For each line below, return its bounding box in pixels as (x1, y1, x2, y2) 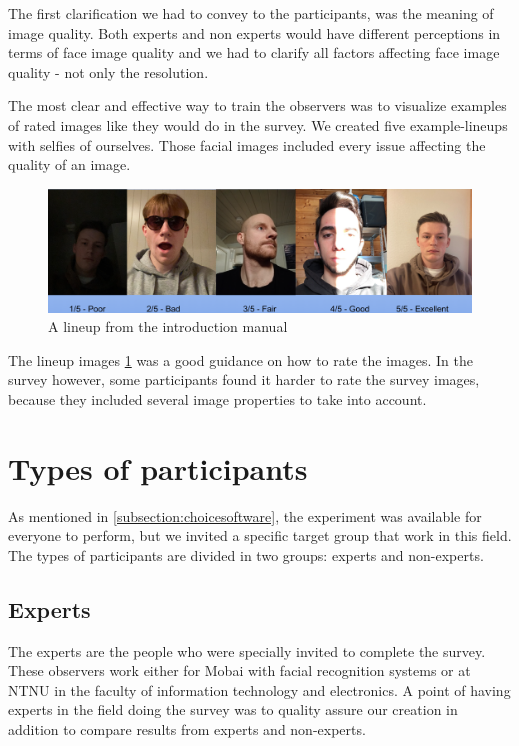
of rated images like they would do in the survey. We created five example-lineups (8, 114, 508, 135)
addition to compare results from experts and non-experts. (8, 719, 366, 739)
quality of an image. (8, 154, 131, 175)
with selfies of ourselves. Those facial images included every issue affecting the (8, 134, 486, 155)
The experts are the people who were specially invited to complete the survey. (8, 640, 486, 661)
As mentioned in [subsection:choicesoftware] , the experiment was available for (8, 505, 482, 526)
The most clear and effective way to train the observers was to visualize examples (8, 95, 507, 116)
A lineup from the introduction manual (48, 316, 288, 337)
